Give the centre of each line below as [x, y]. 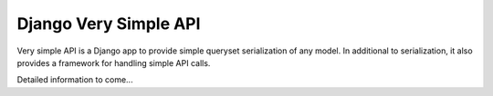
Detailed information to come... [75, 80]
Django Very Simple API [109, 24]
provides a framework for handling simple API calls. [114, 62]
